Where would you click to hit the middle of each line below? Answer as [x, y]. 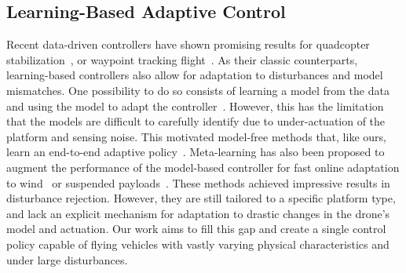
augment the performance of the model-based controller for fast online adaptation [203, 167]
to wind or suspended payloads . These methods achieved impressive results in [198, 182]
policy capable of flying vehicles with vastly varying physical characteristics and [198, 244]
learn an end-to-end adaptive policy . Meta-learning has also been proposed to [196, 152]
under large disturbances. [67, 259]
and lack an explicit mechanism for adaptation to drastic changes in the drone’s [198, 213]
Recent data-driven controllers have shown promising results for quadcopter [188, 44]
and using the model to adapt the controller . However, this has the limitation [195, 106]
